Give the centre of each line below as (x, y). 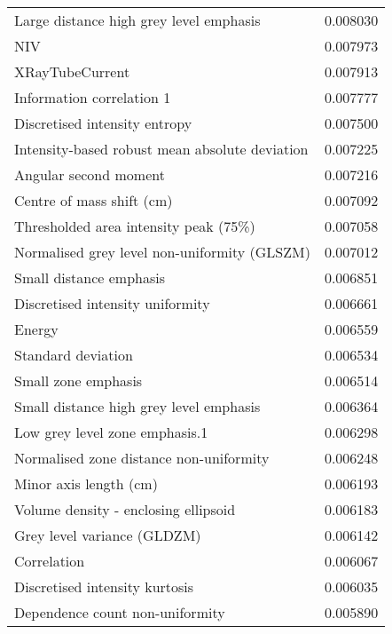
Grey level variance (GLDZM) (108, 535)
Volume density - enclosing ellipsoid (125, 509)
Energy (36, 329)
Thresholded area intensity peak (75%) (135, 226)
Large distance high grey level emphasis (137, 20)
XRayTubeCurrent (72, 71)
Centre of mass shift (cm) (94, 200)
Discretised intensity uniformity (112, 303)
